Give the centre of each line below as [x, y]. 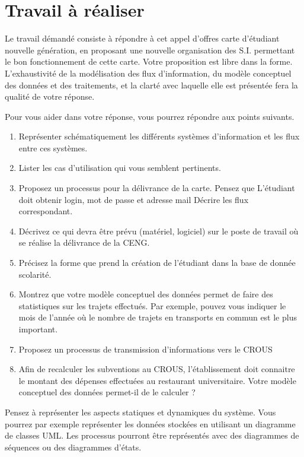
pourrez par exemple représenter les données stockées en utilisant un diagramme [150, 423]
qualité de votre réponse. [50, 96]
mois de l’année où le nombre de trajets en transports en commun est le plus [158, 317]
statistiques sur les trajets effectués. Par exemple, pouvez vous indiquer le [152, 305]
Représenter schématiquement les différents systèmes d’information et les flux [159, 136]
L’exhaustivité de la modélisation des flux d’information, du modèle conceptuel [148, 73]
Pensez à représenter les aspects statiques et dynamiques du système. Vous [140, 412]
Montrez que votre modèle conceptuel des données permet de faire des [146, 294]
